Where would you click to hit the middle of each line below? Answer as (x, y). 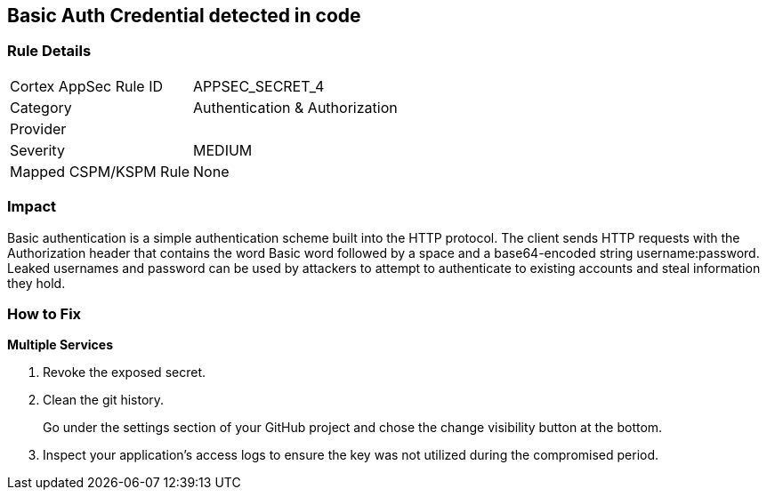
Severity (37, 150)
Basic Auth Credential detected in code (184, 16)
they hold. (36, 283)
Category (41, 107)
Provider (38, 128)
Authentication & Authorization (295, 107)
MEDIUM (223, 150)
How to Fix (44, 313)
